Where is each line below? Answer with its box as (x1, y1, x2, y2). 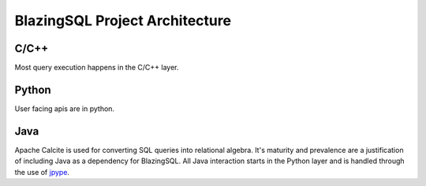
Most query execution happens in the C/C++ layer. (14, 63, 179, 73)
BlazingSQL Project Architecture (14, 12, 232, 29)
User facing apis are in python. (14, 103, 114, 113)
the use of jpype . (14, 167, 70, 177)
